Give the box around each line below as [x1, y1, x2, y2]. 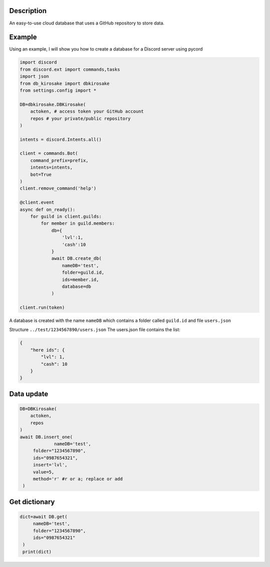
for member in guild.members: [40, 221, 115, 226]
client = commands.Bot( [19, 151, 78, 156]
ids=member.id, [61, 277, 99, 282]
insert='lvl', [32, 462, 67, 468]
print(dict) [22, 548, 52, 554]
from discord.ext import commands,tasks [19, 67, 120, 72]
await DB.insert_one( [19, 434, 73, 440]
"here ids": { [30, 347, 65, 353]
